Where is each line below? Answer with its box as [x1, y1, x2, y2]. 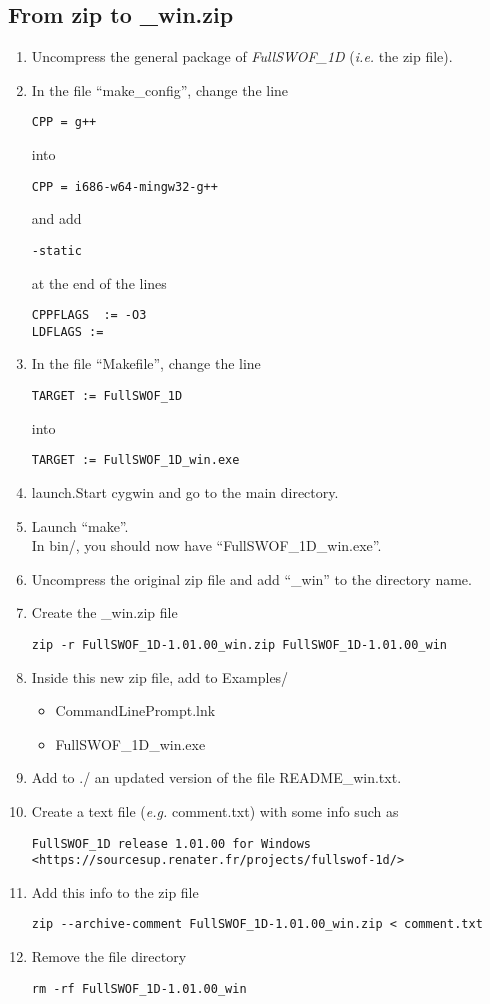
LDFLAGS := [31, 324, 104, 339]
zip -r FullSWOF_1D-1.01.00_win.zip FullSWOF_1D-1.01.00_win [31, 637, 448, 652]
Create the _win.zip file [31, 602, 178, 623]
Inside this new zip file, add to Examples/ [31, 666, 289, 687]
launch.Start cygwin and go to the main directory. [31, 481, 339, 502]
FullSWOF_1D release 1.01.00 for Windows [31, 836, 311, 851]
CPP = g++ [31, 115, 97, 130]
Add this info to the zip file [31, 881, 199, 902]
